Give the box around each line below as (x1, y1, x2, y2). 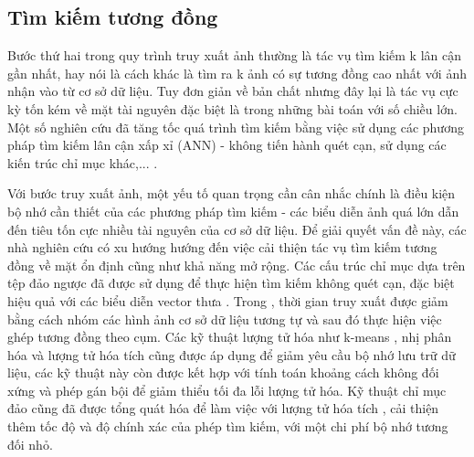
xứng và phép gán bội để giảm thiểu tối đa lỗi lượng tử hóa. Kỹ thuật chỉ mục (7, 380, 447, 399)
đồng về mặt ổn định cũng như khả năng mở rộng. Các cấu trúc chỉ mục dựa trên (7, 255, 466, 274)
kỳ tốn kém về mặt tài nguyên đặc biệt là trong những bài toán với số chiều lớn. (7, 99, 458, 118)
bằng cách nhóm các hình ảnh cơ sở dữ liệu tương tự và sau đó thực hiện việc (7, 309, 442, 328)
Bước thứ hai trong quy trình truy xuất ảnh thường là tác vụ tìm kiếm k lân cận (7, 46, 461, 65)
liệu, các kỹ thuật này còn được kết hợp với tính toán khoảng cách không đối (7, 363, 439, 382)
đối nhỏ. (7, 434, 53, 453)
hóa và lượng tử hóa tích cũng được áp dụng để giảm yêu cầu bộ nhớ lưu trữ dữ (7, 345, 456, 364)
